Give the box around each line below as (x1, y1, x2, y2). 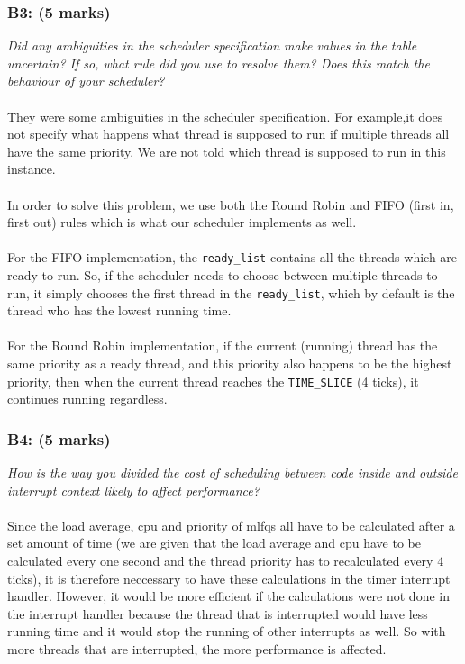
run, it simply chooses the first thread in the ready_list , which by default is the (7, 283, 455, 302)
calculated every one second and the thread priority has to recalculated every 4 (7, 551, 444, 570)
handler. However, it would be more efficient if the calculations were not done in (7, 587, 450, 605)
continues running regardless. (7, 389, 168, 408)
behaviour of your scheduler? (7, 71, 165, 90)
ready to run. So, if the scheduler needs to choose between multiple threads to (7, 266, 438, 284)
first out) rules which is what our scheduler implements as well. (7, 213, 357, 232)
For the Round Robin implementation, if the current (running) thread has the (7, 336, 438, 355)
